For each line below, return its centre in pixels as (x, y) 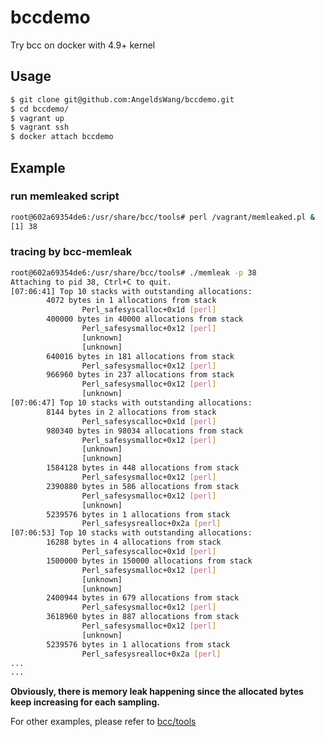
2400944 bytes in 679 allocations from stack (143, 598)
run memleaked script (65, 196)
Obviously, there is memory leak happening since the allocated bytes (157, 692)
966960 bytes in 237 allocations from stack (140, 375)
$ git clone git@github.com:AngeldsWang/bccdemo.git (122, 99)
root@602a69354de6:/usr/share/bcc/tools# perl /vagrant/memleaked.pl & (162, 217)
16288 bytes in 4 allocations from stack (134, 542)
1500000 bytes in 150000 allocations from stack (149, 561)
